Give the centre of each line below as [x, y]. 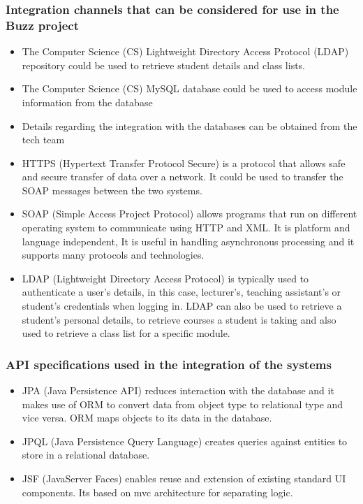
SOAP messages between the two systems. [112, 190]
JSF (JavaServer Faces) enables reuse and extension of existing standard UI [184, 478]
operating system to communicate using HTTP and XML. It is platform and [186, 228]
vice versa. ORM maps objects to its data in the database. [147, 418]
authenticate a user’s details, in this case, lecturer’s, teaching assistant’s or [181, 292]
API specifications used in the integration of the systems [169, 364]
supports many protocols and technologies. [113, 255]
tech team [43, 139]
